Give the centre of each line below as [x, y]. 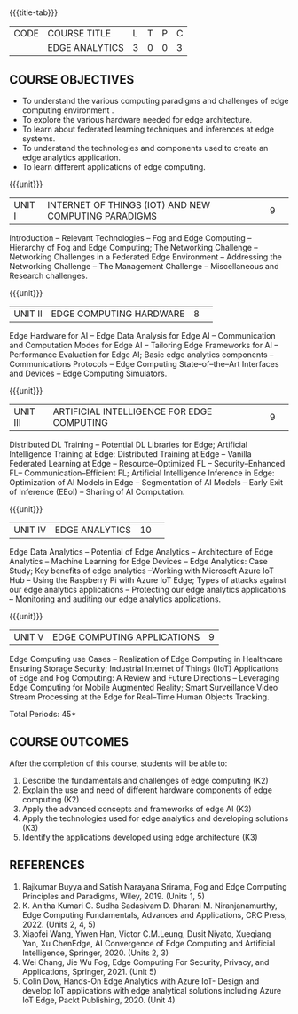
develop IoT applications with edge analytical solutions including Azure [152, 990]
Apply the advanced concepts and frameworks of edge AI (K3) [137, 809]
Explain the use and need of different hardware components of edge [147, 790]
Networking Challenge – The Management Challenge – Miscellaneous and [144, 266]
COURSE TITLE [79, 34]
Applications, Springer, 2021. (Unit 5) [89, 971]
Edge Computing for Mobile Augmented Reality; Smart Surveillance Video [144, 687]
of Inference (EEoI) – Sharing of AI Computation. [97, 492]
